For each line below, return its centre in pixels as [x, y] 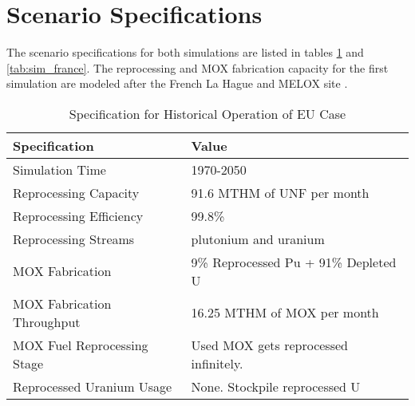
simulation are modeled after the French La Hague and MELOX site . [177, 83]
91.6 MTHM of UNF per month [280, 192]
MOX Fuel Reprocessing [81, 345]
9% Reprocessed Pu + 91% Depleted [294, 262]
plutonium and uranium [258, 238]
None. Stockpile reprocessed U [276, 386]
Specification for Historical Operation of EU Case [207, 113]
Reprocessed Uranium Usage [93, 386]
